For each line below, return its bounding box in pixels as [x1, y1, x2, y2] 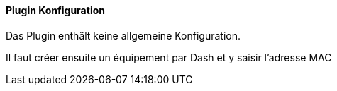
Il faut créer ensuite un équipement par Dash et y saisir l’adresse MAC [6, 51, 332, 63]
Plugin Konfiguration [6, 4, 105, 16]
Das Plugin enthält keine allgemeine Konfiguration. [6, 29, 241, 42]
